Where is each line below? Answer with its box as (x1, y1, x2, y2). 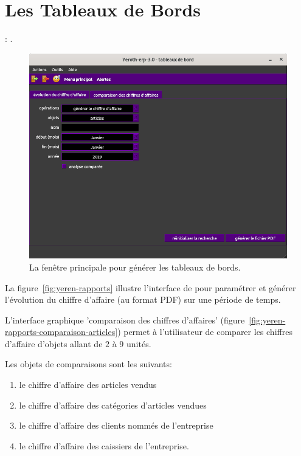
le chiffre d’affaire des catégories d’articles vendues (19, 398, 207, 411)
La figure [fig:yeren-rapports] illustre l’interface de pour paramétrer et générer (5, 281, 296, 294)
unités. (126, 337, 151, 350)
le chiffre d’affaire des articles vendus (19, 378, 157, 391)
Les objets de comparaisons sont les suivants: (5, 358, 172, 370)
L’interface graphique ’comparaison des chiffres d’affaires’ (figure (5, 313, 245, 326)
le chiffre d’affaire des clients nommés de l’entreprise (19, 419, 213, 432)
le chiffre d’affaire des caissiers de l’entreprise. (19, 439, 189, 452)
